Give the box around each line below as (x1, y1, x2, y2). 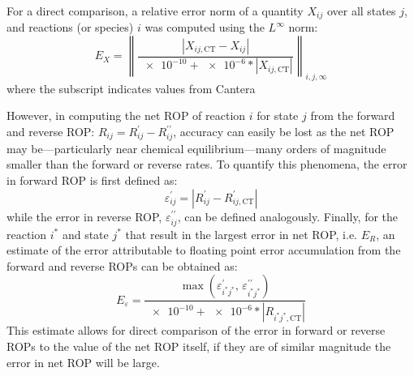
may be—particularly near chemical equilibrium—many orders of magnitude (6, 139, 386, 156)
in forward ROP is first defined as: (6, 171, 178, 188)
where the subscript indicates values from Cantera (6, 79, 256, 96)
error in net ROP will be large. (6, 353, 160, 370)
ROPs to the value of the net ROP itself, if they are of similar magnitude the (6, 337, 391, 354)
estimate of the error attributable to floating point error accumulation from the (6, 241, 401, 258)
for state (257, 107, 299, 124)
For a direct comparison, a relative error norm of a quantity (6, 2, 304, 19)
